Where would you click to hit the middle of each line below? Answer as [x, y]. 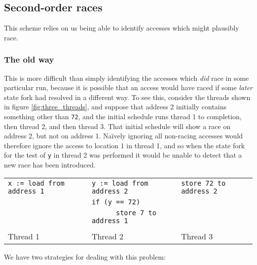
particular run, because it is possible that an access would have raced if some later [128, 87]
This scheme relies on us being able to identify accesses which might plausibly [122, 28]
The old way [29, 59]
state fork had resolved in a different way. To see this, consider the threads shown [127, 97]
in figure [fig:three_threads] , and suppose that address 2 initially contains [115, 107]
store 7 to [136, 213]
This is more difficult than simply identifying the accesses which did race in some [127, 78]
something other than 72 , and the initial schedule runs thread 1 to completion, [123, 116]
